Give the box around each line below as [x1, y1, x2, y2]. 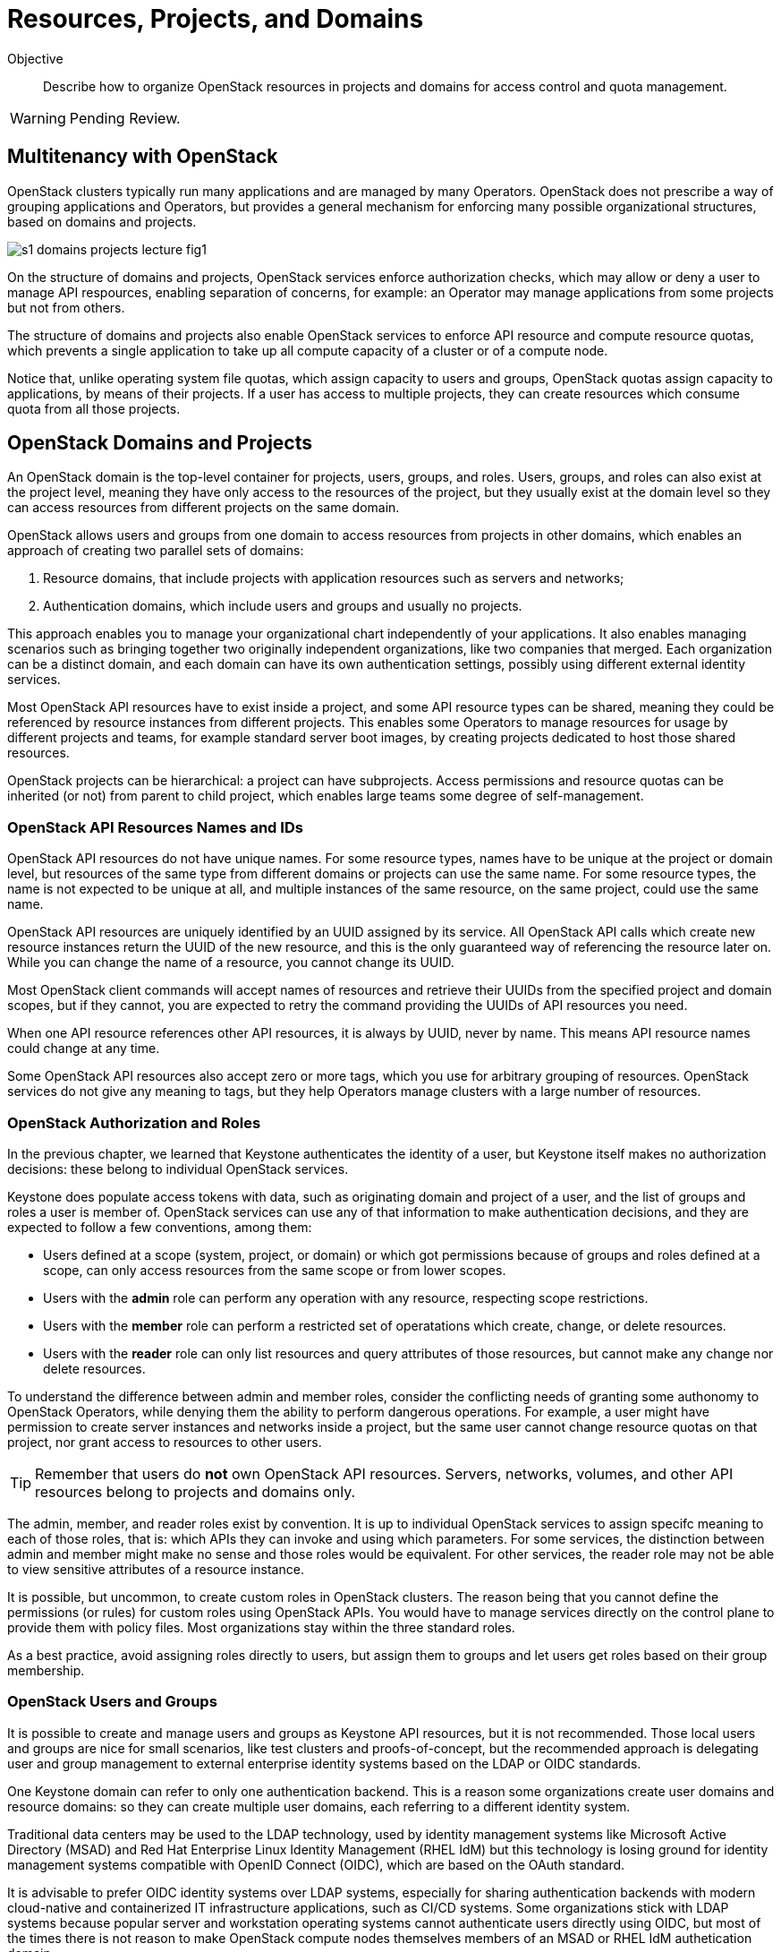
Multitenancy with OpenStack [7, 145, 278, 168]
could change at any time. [7, 1040, 160, 1057]
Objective [7, 50, 64, 66]
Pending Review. [69, 108, 181, 127]
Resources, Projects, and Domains [7, 4, 424, 34]
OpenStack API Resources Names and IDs [7, 818, 303, 836]
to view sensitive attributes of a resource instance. [7, 1561, 304, 1577]
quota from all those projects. [7, 400, 181, 416]
